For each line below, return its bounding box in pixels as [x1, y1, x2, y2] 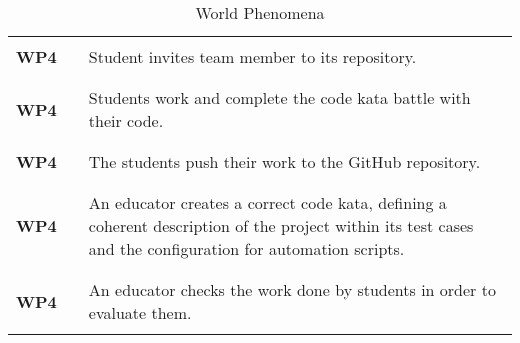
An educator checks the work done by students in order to [88, 278, 496, 301]
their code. [88, 109, 164, 132]
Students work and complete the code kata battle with [88, 86, 471, 109]
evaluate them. [88, 301, 192, 324]
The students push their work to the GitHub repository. [88, 150, 481, 173]
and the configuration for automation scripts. [88, 237, 405, 260]
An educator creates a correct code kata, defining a [88, 191, 447, 214]
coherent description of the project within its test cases [88, 214, 474, 237]
